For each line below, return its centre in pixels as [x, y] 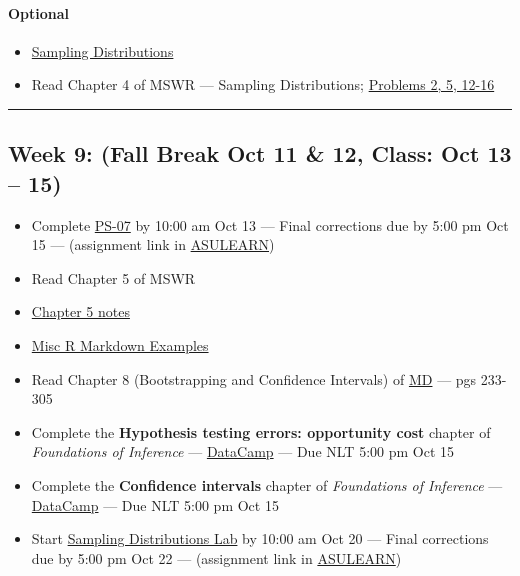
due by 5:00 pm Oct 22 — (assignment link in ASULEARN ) [216, 557]
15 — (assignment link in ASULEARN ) [153, 244]
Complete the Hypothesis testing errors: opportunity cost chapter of [261, 431]
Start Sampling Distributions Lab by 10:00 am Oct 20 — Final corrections [260, 538]
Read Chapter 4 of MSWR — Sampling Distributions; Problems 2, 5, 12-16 [263, 84]
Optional [39, 12]
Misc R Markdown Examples [120, 344]
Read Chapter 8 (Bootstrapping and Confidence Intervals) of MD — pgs [254, 378]
